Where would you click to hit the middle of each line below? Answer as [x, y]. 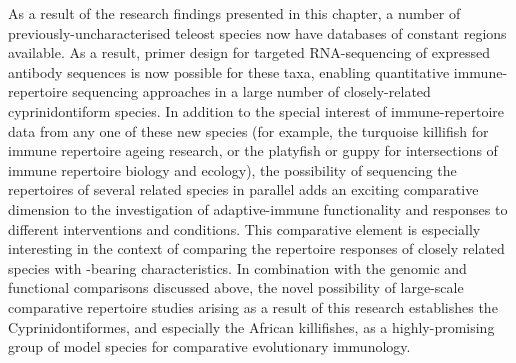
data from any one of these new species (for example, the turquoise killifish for [248, 130]
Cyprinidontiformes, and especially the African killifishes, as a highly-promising [251, 326]
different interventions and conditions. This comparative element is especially [244, 228]
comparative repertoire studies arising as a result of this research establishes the [253, 306]
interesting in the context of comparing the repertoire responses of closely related [256, 248]
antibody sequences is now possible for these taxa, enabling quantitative [229, 71]
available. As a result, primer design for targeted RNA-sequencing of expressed [249, 52]
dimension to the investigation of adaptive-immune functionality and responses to [258, 208]
